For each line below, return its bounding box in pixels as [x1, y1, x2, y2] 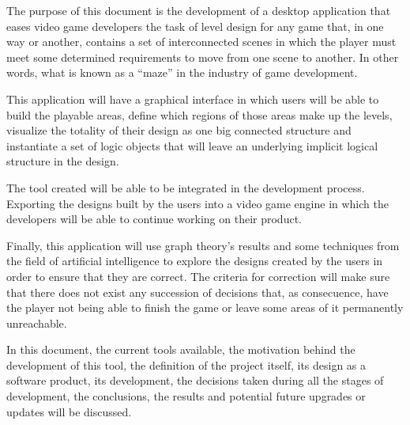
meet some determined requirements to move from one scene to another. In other [6, 48, 399, 65]
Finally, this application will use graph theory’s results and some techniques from [6, 237, 400, 253]
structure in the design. [6, 153, 119, 169]
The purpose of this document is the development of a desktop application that [6, 2, 391, 18]
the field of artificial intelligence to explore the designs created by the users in [6, 252, 383, 269]
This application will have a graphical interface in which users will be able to [6, 90, 379, 107]
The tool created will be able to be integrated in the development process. [6, 179, 365, 195]
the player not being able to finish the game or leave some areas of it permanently [6, 299, 404, 316]
